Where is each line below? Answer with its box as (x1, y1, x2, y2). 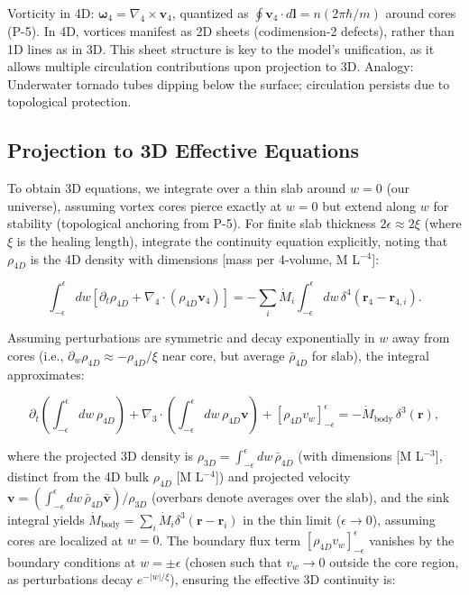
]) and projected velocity (215, 466, 351, 485)
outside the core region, (329, 552, 459, 571)
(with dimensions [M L (298, 446, 424, 465)
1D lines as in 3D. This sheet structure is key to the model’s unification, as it (7, 39, 435, 58)
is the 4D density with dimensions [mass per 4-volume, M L (30, 249, 360, 268)
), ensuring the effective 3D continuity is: (170, 570, 396, 589)
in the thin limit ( (243, 509, 342, 528)
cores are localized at (7, 530, 124, 549)
